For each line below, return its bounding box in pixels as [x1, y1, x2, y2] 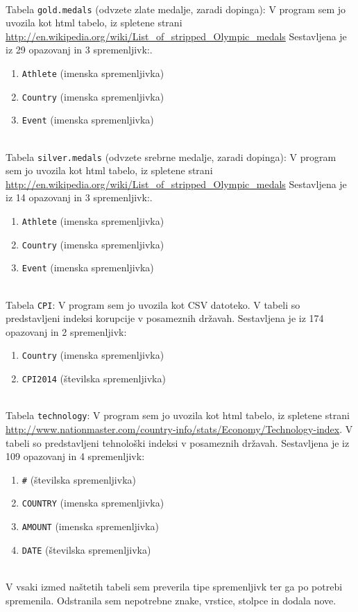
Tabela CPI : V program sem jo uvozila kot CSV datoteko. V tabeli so [6, 297, 300, 312]
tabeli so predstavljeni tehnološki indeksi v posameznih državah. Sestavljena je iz [6, 435, 350, 450]
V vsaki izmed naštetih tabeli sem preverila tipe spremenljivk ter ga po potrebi [6, 579, 343, 593]
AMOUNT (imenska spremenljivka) [22, 519, 159, 534]
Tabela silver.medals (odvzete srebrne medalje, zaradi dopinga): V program [6, 149, 336, 164]
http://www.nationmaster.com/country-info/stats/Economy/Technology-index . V [6, 422, 353, 436]
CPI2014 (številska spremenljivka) [22, 371, 166, 386]
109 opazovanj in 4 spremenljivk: [6, 449, 145, 464]
